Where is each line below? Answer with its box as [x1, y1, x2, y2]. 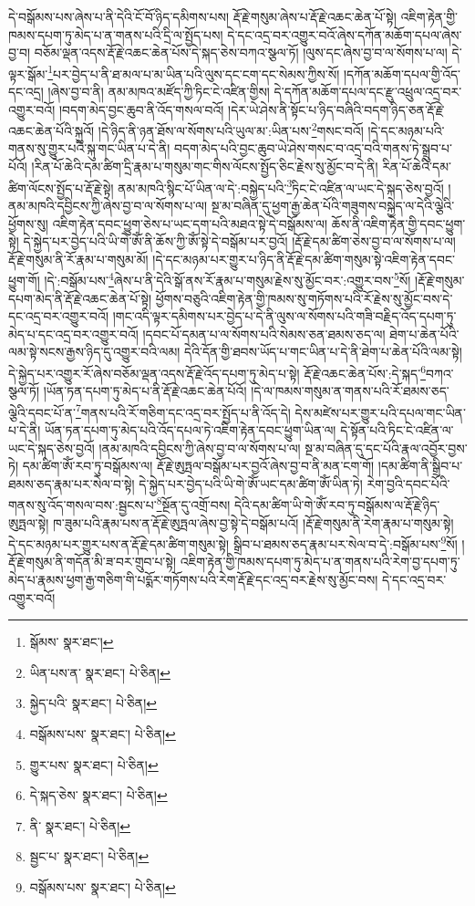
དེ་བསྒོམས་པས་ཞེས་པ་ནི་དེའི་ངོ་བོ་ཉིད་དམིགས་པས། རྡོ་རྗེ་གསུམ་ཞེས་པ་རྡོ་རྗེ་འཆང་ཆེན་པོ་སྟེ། [8, 7, 397, 26]
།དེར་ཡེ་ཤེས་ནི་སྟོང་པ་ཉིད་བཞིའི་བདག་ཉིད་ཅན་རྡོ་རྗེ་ [228, 99, 445, 119]
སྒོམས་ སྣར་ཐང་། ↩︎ [29, 632, 114, 651]
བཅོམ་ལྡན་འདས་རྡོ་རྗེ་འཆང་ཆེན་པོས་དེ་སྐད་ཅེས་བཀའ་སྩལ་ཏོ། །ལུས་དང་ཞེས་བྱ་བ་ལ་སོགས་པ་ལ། [34, 43, 448, 62]
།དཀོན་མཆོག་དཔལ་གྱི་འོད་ [343, 64, 460, 83]
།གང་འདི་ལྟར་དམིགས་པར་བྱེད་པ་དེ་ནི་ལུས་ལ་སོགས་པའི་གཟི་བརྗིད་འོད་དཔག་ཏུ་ [112, 307, 457, 326]
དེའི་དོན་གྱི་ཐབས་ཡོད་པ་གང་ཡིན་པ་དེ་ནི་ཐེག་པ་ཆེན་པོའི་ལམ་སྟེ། [184, 342, 462, 361]
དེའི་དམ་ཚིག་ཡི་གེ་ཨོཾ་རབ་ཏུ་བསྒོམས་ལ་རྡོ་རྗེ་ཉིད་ [233, 495, 440, 515]
